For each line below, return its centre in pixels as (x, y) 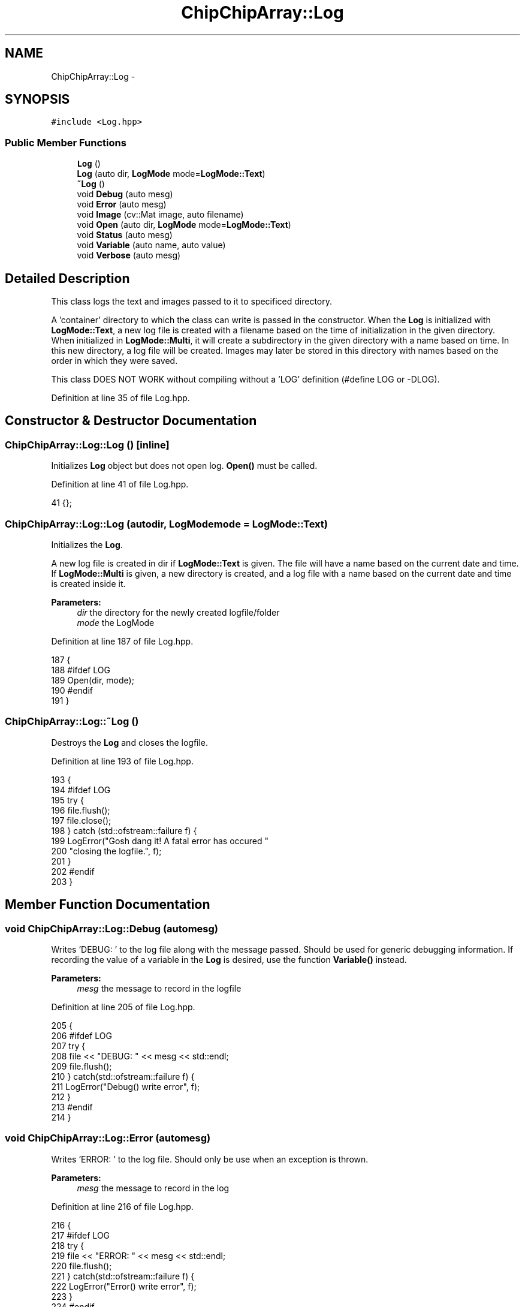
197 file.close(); (81, 820)
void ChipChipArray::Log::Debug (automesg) (111, 928)
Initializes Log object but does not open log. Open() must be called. (184, 466)
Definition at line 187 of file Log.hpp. (122, 641)
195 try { (67, 800)
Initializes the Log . (87, 545)
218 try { (68, 1245)
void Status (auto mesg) (125, 235)
